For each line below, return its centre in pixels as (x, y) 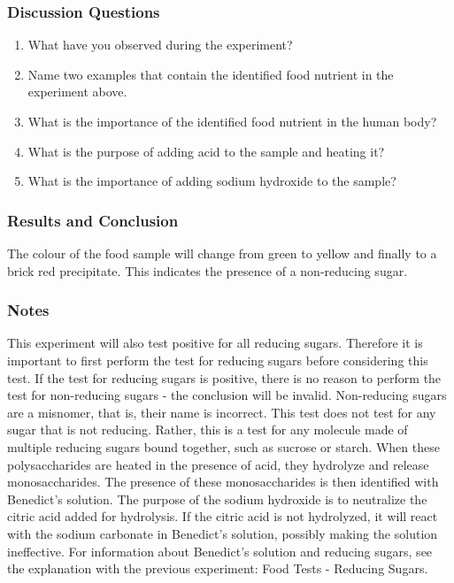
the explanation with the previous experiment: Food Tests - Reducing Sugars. (218, 568)
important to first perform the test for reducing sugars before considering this (218, 360)
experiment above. (77, 92)
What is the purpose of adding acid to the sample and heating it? (206, 151)
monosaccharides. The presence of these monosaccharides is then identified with (223, 482)
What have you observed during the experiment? (160, 45)
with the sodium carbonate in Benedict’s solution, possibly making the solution (223, 533)
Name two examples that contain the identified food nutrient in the (211, 74)
